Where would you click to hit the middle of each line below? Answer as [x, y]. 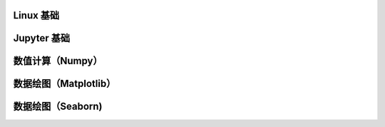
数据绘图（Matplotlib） [65, 84]
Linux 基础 [36, 15]
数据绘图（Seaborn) [58, 107]
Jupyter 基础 [42, 38]
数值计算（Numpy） [58, 61]
